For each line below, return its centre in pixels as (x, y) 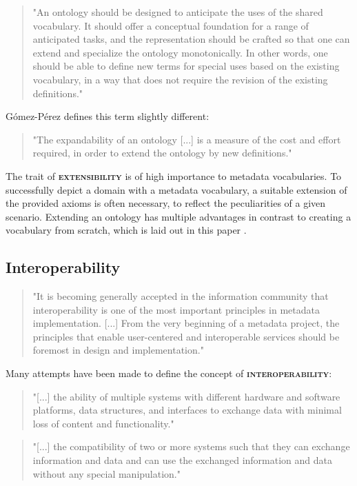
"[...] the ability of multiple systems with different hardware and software (186, 396)
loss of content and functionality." (103, 423)
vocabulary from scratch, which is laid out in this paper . (126, 230)
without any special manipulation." (106, 473)
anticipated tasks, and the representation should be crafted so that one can (191, 39)
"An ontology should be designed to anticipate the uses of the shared (178, 12)
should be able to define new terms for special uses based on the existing (186, 66)
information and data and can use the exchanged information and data (183, 460)
